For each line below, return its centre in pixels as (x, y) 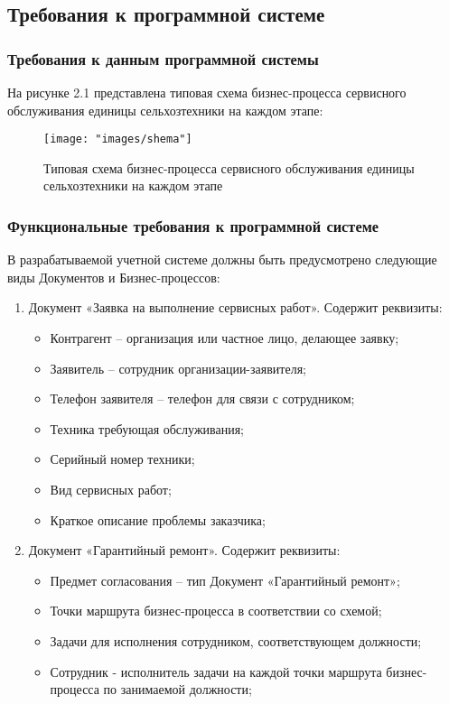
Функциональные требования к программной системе (193, 225)
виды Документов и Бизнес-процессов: (114, 277)
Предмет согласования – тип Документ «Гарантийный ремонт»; (225, 580)
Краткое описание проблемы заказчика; (158, 519)
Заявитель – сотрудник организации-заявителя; (178, 368)
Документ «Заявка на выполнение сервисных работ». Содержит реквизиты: (235, 307)
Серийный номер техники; (122, 459)
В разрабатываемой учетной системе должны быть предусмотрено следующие (222, 259)
